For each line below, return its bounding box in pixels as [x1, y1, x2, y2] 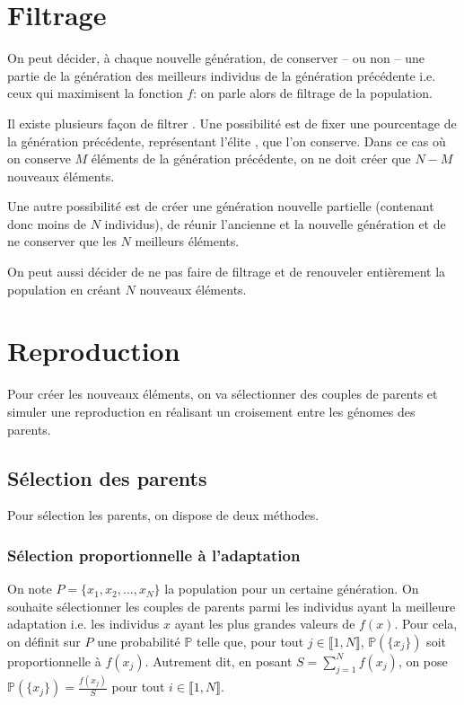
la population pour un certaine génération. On [164, 579, 419, 598]
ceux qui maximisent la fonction [7, 84, 183, 102]
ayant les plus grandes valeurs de [174, 614, 355, 633]
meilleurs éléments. [135, 232, 240, 251]
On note [7, 579, 52, 598]
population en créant [7, 279, 121, 298]
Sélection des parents [7, 463, 207, 491]
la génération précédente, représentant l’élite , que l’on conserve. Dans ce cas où [7, 131, 446, 150]
